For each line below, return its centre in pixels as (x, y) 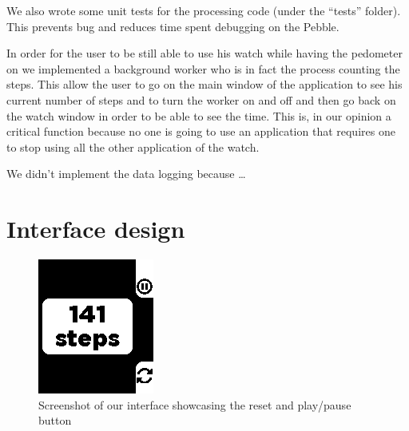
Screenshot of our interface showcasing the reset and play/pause (195, 404)
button (55, 420)
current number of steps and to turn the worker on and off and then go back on (201, 99)
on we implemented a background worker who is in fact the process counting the (203, 68)
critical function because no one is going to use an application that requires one (201, 131)
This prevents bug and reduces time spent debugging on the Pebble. (173, 26)
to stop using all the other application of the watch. (133, 146)
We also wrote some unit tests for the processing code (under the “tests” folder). (204, 10)
